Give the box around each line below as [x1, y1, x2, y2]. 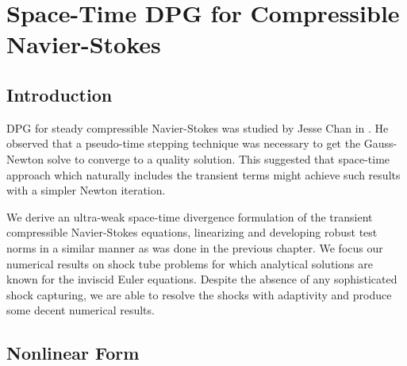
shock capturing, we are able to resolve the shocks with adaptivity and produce [6, 286, 392, 302]
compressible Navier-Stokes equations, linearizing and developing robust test [6, 224, 378, 241]
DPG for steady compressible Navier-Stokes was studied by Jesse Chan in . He [6, 119, 389, 136]
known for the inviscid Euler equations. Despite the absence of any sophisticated [6, 271, 397, 287]
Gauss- [363, 135, 397, 152]
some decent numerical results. [6, 302, 155, 318]
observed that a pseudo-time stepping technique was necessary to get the [6, 135, 361, 152]
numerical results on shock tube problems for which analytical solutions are [6, 255, 373, 272]
